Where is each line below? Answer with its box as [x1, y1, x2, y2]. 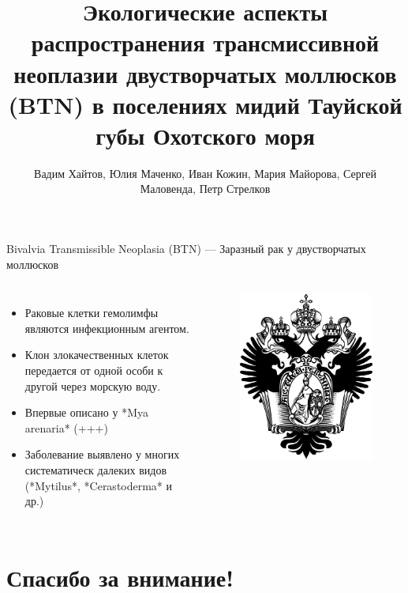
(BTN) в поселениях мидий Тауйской [8, 88, 402, 120]
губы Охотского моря [95, 119, 315, 151]
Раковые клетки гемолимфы [24, 304, 159, 321]
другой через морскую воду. [24, 377, 161, 394]
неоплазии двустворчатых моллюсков [13, 57, 397, 89]
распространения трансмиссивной [31, 26, 380, 59]
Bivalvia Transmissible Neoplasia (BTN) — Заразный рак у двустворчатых [6, 240, 366, 257]
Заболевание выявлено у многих [24, 446, 180, 463]
